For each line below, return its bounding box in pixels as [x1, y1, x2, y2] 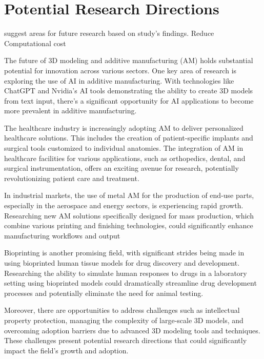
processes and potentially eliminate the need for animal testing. [4, 287, 204, 298]
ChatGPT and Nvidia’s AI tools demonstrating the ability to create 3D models [4, 85, 253, 96]
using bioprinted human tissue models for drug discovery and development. [4, 257, 240, 268]
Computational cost [4, 37, 66, 48]
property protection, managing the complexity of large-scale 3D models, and [4, 314, 243, 325]
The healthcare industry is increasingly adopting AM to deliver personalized [4, 122, 243, 133]
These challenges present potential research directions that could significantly [4, 335, 247, 346]
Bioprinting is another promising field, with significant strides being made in [4, 247, 245, 258]
